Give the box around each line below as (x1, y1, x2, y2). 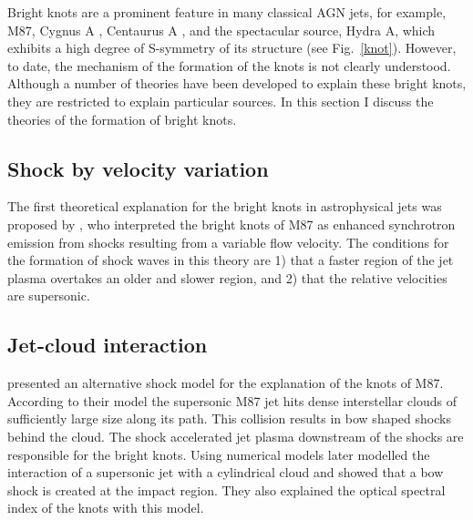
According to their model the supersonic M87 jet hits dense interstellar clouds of (7, 391, 457, 410)
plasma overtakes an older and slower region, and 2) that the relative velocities (7, 268, 447, 287)
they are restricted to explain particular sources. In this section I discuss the (7, 91, 434, 110)
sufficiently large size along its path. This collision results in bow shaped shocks (7, 409, 451, 428)
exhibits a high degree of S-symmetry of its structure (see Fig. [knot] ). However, (7, 38, 457, 57)
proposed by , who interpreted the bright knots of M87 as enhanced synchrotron (7, 214, 456, 233)
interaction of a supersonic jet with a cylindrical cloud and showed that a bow (7, 463, 444, 482)
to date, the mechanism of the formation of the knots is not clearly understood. (7, 56, 451, 75)
